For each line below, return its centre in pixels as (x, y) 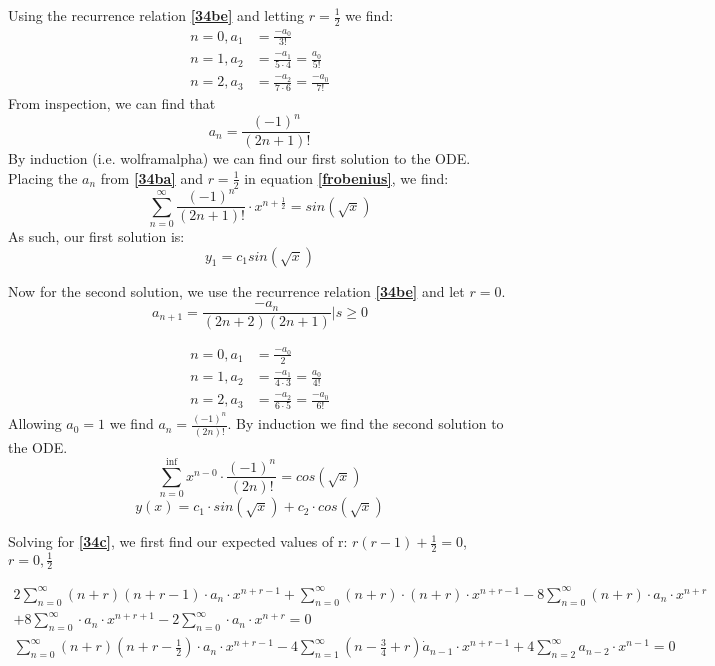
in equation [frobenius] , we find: (346, 177)
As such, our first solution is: (96, 235)
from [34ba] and (151, 177)
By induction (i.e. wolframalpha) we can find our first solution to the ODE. (239, 158)
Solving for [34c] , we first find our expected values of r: (178, 541)
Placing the (43, 177)
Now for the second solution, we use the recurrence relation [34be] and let (236, 290)
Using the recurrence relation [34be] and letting (156, 15)
